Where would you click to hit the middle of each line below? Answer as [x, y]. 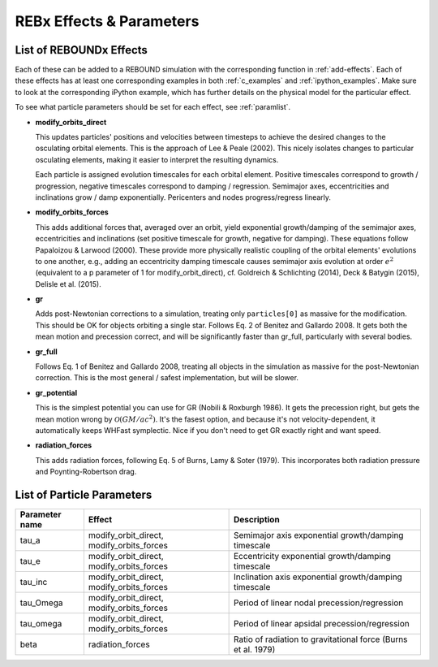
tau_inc [34, 583]
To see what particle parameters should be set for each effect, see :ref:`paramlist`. [153, 107]
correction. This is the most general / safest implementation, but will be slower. [167, 378]
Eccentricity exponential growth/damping [312, 557]
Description [256, 520]
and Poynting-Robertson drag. [86, 472]
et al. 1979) [254, 650]
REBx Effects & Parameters [107, 21]
